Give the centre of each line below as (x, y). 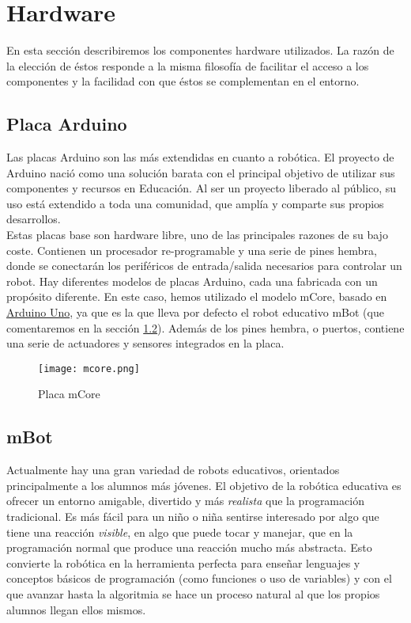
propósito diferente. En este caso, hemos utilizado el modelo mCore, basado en (197, 296)
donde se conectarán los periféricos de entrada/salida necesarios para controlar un (204, 266)
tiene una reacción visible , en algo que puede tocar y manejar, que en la (180, 532)
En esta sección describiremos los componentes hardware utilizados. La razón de (200, 50)
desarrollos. (34, 219)
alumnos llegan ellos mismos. (76, 609)
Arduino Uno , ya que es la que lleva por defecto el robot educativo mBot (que (195, 312)
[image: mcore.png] (89, 368)
